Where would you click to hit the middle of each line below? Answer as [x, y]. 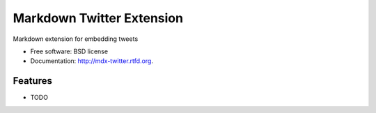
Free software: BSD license [69, 51]
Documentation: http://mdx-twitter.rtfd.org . [92, 61]
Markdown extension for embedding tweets [76, 39]
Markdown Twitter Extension [98, 18]
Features [32, 81]
